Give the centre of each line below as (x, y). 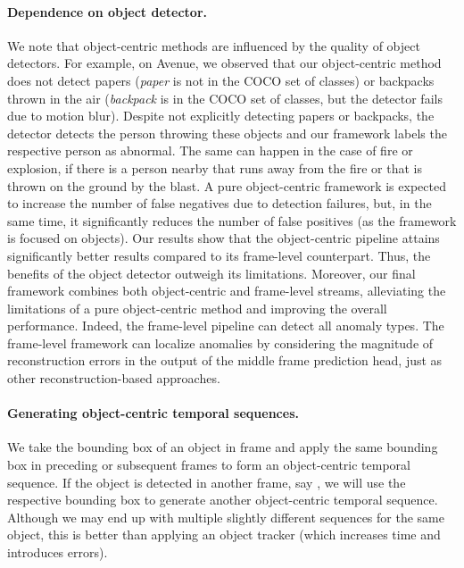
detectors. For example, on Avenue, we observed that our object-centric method (224, 63)
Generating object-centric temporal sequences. (153, 413)
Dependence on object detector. (107, 11)
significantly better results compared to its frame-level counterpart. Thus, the (219, 255)
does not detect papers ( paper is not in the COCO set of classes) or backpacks (221, 80)
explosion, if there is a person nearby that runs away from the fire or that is (215, 167)
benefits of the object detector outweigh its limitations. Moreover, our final (211, 273)
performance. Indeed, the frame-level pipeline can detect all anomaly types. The (226, 326)
